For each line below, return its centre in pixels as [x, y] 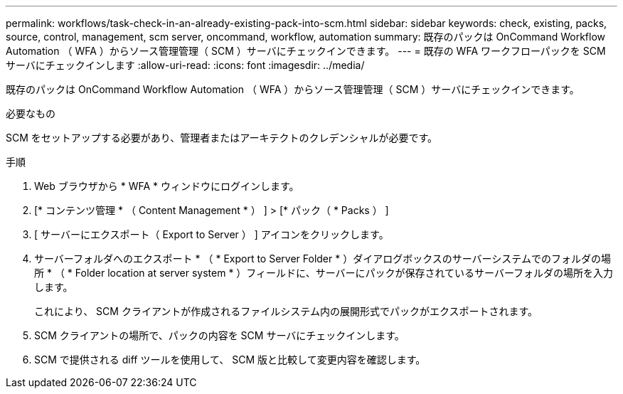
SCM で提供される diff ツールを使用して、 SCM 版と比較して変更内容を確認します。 [230, 360]
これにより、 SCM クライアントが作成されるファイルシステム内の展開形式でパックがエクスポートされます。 [286, 311]
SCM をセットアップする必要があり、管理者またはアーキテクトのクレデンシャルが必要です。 [222, 138]
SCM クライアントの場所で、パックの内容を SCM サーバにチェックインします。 [219, 335]
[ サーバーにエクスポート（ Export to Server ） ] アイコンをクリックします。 [212, 234]
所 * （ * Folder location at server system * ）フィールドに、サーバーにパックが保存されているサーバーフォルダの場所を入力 [324, 273]
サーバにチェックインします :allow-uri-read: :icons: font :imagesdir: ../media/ [185, 65]
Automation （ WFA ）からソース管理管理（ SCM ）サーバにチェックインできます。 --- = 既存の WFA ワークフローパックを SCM [306, 51]
